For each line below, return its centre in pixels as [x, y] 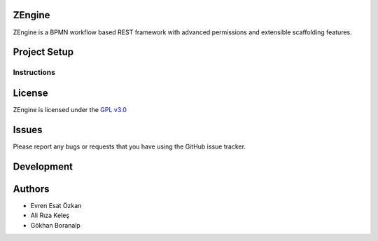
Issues [28, 130]
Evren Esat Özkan [56, 205]
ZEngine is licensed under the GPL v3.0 [70, 110]
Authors [31, 189]
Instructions [34, 72]
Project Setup [43, 52]
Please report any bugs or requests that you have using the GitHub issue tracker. [129, 146]
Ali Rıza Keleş [50, 215]
